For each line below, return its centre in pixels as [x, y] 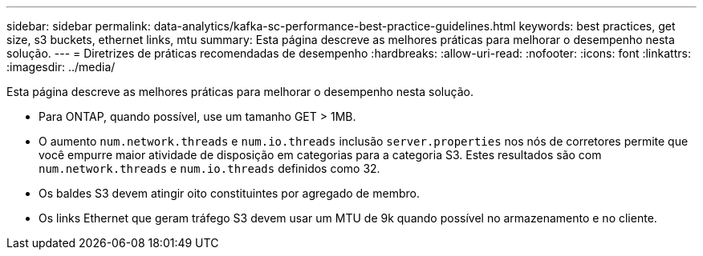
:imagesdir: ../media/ [61, 67]
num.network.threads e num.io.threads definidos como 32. [209, 168]
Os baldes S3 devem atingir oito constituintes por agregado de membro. [229, 193]
